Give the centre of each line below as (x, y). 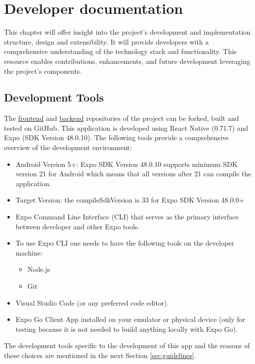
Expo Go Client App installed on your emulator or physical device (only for (130, 319)
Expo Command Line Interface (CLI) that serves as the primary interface (127, 217)
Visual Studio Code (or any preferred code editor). (92, 302)
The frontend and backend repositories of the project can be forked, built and (122, 118)
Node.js (39, 269)
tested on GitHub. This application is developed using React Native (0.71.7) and (126, 128)
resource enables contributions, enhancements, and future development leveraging (127, 61)
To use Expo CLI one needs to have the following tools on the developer (125, 243)
